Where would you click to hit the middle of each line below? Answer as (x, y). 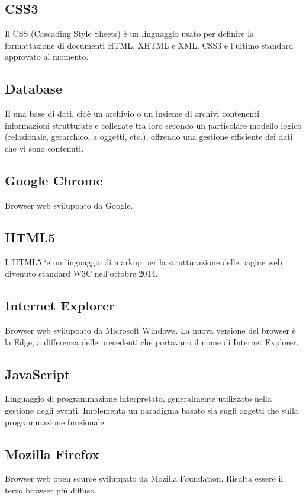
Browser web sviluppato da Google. (69, 205)
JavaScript (38, 374)
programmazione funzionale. (56, 422)
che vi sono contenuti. (44, 148)
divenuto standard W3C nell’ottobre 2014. (81, 273)
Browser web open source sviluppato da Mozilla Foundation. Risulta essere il (144, 478)
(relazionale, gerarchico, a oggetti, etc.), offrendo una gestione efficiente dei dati (149, 137)
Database (34, 89)
